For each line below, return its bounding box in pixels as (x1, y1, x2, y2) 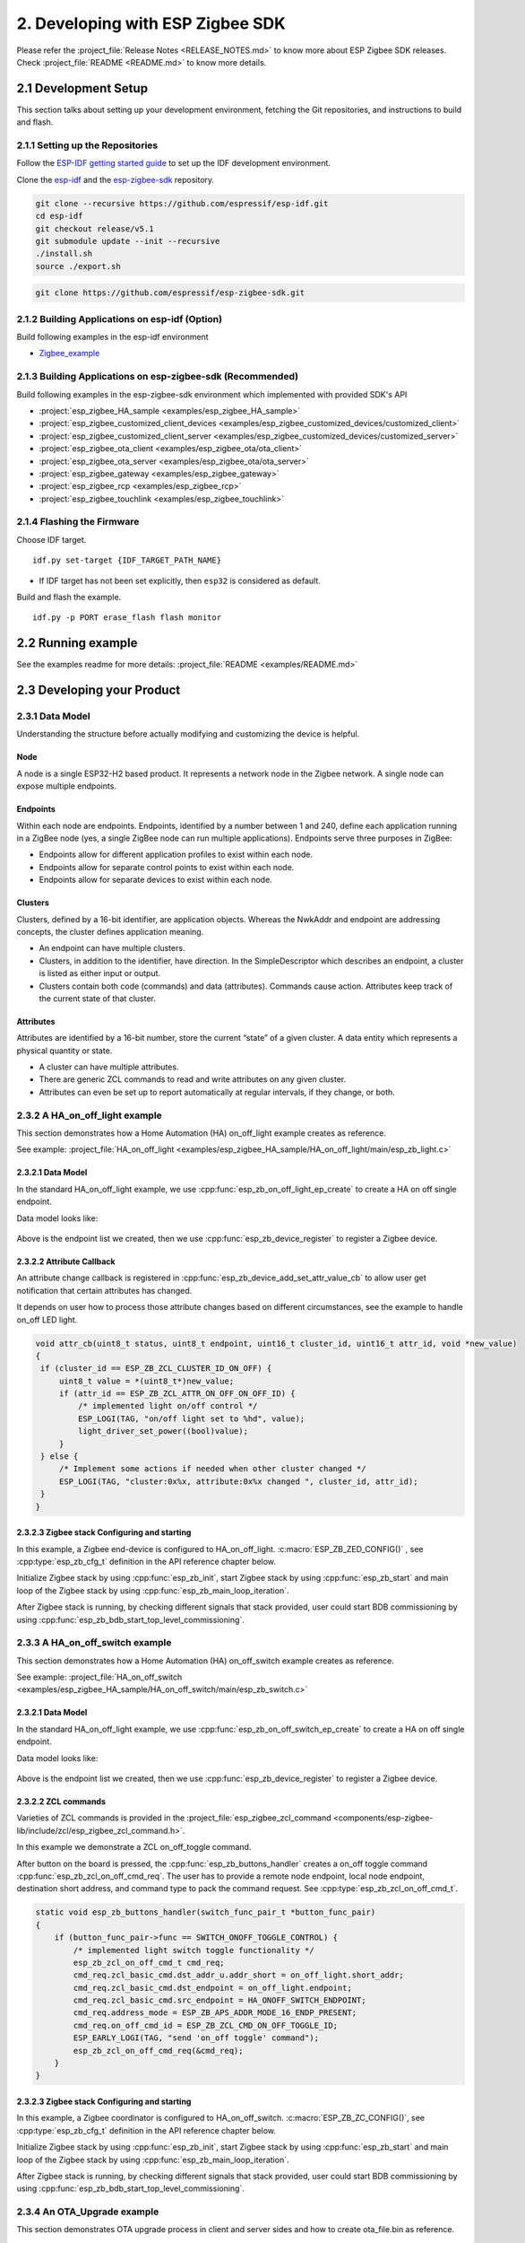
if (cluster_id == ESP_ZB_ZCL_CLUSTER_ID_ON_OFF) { (40, 1364, 272, 1374)
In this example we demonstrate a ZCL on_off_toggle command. (16, 1842, 252, 1853)
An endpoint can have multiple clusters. (39, 943, 185, 954)
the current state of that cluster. (39, 992, 156, 1004)
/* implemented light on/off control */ (77, 1401, 258, 1411)
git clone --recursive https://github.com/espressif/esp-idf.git (35, 198, 329, 208)
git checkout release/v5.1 (35, 223, 154, 233)
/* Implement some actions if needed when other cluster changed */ (58, 1463, 366, 1474)
